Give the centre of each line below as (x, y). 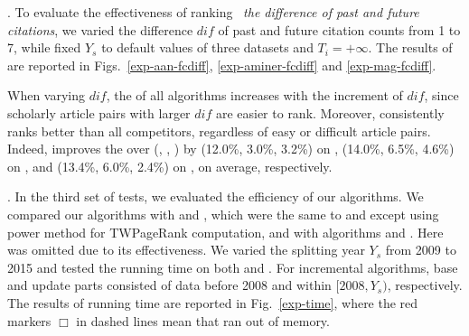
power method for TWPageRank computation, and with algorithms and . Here (225, 232)
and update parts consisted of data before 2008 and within (169, 285)
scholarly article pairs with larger (99, 112)
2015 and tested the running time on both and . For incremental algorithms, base (233, 267)
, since (441, 95)
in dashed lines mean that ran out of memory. (203, 320)
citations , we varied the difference (100, 29)
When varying (47, 95)
